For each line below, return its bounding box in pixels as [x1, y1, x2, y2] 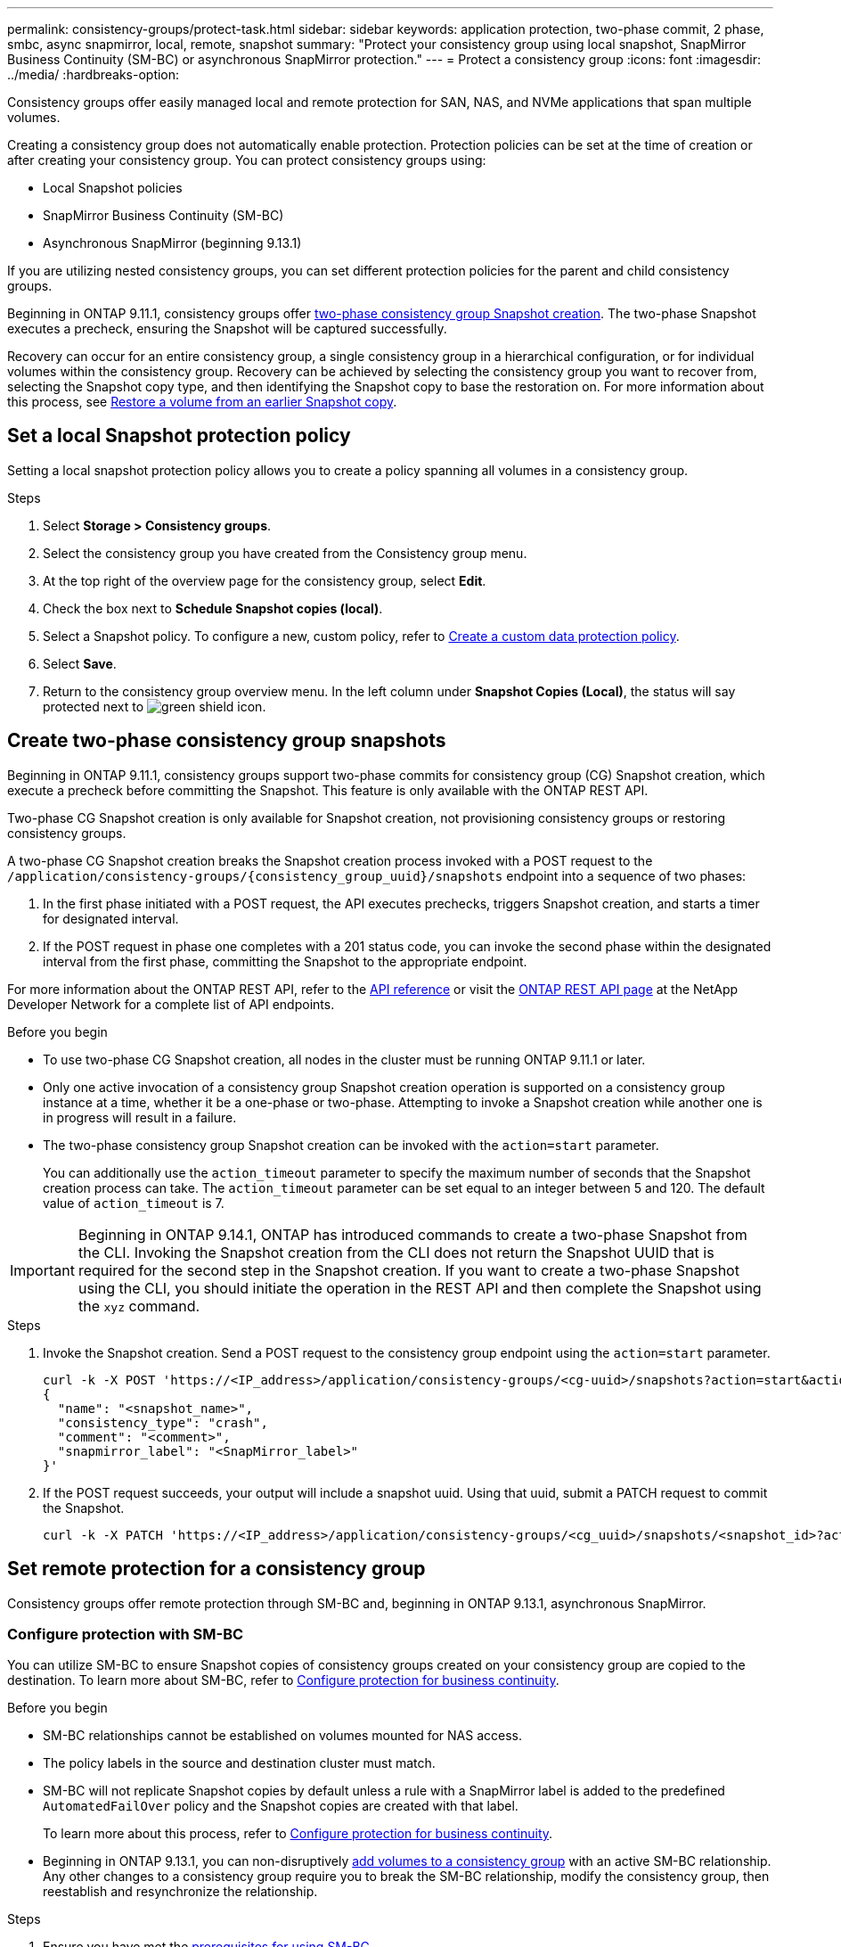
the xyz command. [78, 1296, 200, 1315]
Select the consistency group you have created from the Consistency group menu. [43, 545, 527, 561]
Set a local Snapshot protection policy [7, 424, 351, 448]
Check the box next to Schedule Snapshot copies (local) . [43, 600, 383, 616]
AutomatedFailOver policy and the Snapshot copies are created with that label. [43, 1798, 518, 1814]
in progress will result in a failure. [43, 1109, 237, 1125]
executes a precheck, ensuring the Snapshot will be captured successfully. [7, 321, 447, 336]
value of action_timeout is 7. [43, 1195, 225, 1211]
